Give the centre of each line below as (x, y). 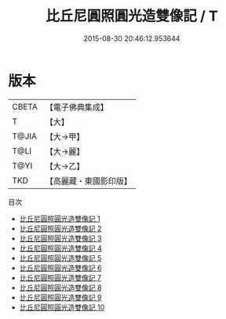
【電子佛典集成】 (77, 107)
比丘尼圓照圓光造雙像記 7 (60, 277)
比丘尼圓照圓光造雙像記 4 (60, 248)
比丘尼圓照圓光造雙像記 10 (62, 307)
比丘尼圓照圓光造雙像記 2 (60, 228)
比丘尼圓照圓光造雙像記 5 (60, 258)
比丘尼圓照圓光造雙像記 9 (60, 297)
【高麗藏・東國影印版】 (88, 180)
